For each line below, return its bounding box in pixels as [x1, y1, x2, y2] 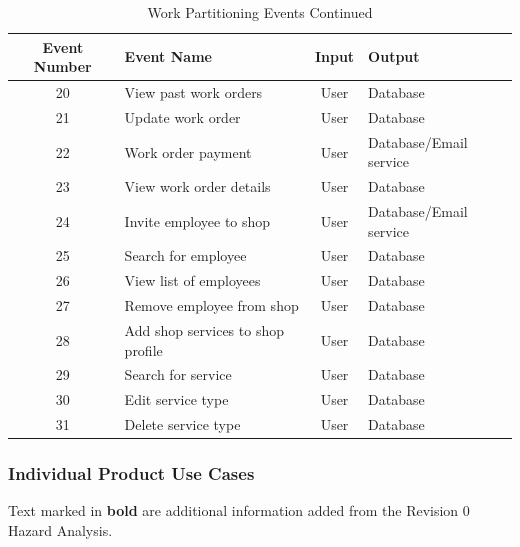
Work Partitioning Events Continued [147, 2, 373, 22]
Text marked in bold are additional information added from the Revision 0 [8, 500, 470, 521]
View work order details [124, 176, 271, 197]
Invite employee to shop [124, 210, 271, 231]
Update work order [124, 106, 241, 127]
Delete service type [124, 414, 241, 435]
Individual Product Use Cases [8, 461, 255, 486]
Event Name [124, 46, 212, 67]
